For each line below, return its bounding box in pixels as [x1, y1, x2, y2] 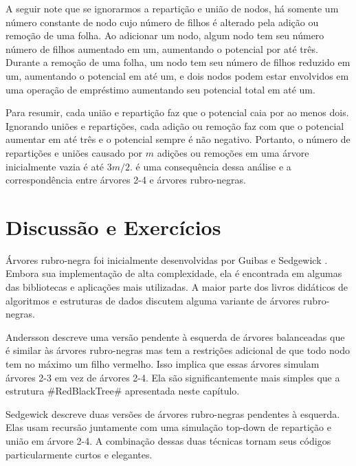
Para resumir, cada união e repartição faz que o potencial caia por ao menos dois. [5, 105, 349, 120]
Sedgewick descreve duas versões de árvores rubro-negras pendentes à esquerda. [5, 406, 340, 421]
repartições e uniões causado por [5, 145, 143, 159]
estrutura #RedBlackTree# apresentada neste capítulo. [5, 384, 240, 398]
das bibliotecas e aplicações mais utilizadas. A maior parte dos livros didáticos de [5, 280, 348, 294]
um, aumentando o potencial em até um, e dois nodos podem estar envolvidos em [5, 68, 349, 82]
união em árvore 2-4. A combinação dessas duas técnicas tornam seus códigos [5, 433, 331, 447]
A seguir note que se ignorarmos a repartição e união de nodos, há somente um [5, 1, 339, 15]
